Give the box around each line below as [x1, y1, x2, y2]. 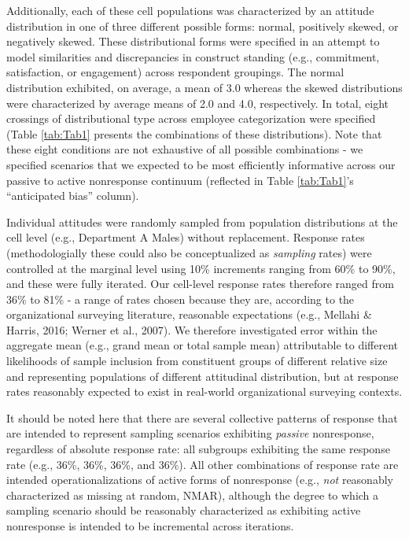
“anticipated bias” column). [6, 187, 139, 204]
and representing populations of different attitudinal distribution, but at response [6, 367, 399, 384]
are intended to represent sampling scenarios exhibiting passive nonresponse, [6, 425, 374, 441]
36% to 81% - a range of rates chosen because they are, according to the [6, 290, 355, 307]
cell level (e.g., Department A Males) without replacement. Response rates [6, 229, 365, 246]
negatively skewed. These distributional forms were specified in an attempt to [6, 33, 380, 50]
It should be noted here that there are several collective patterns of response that [6, 409, 398, 426]
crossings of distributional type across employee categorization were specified [6, 110, 376, 127]
